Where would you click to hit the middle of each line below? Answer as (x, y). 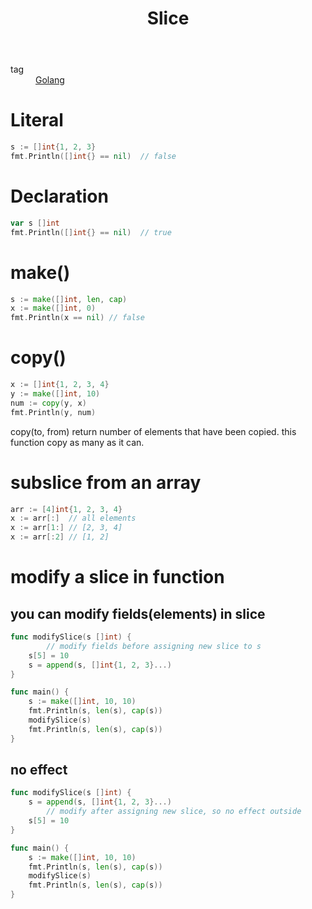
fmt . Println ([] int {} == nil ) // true (91, 232)
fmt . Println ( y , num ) (53, 412)
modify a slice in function (117, 577)
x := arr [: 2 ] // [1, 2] (60, 537)
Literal (37, 120)
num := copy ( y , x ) (48, 403)
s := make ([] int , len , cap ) (69, 299)
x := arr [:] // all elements (73, 518)
